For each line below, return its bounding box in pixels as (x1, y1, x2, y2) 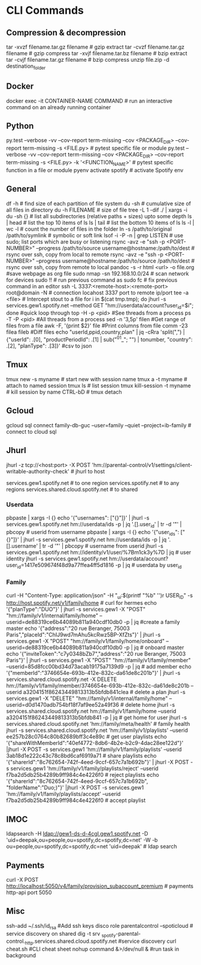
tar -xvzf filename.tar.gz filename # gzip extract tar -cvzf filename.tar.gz (6, 43, 185, 50)
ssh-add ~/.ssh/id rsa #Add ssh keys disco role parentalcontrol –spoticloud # (6, 922, 193, 931)
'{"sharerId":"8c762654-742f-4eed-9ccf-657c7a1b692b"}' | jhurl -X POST (6, 759, 190, 766)
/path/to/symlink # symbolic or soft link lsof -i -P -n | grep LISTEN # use (6, 231, 184, 239)
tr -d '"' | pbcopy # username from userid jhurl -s (42, 542, 163, 550)
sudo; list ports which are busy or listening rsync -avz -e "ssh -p (6, 238, 166, 245)
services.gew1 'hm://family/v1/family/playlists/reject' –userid (10, 765, 159, 772)
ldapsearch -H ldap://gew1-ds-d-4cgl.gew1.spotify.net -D (6, 830, 148, 837)
